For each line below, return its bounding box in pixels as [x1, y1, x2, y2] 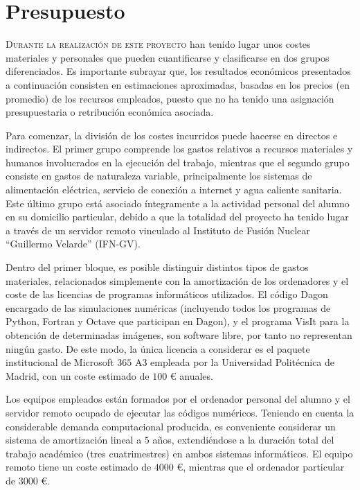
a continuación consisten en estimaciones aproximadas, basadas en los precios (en [6, 77, 350, 91]
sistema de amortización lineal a [6, 432, 142, 447]
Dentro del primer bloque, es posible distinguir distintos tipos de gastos [6, 260, 309, 274]
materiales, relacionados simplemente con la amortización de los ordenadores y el [6, 273, 349, 288]
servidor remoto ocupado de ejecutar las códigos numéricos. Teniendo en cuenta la [6, 405, 354, 419]
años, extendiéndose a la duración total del [152, 432, 334, 447]
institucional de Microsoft [6, 355, 114, 369]
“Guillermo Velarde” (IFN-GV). [6, 236, 141, 251]
